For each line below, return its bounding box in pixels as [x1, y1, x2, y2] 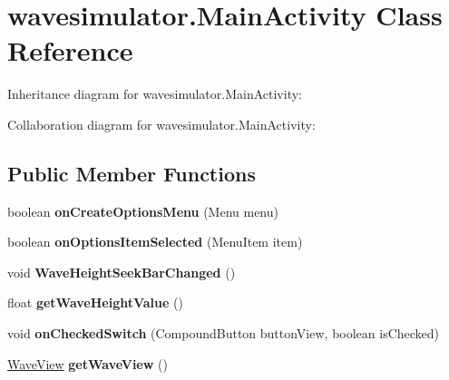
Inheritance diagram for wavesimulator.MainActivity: [7, 84, 302, 103]
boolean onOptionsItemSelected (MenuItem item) [7, 232, 303, 251]
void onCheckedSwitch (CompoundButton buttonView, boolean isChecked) [7, 324, 440, 343]
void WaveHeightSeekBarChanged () [7, 262, 236, 281]
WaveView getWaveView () [7, 354, 168, 373]
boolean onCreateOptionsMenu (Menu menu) [7, 201, 278, 220]
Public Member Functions [7, 159, 256, 187]
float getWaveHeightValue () [7, 293, 183, 312]
